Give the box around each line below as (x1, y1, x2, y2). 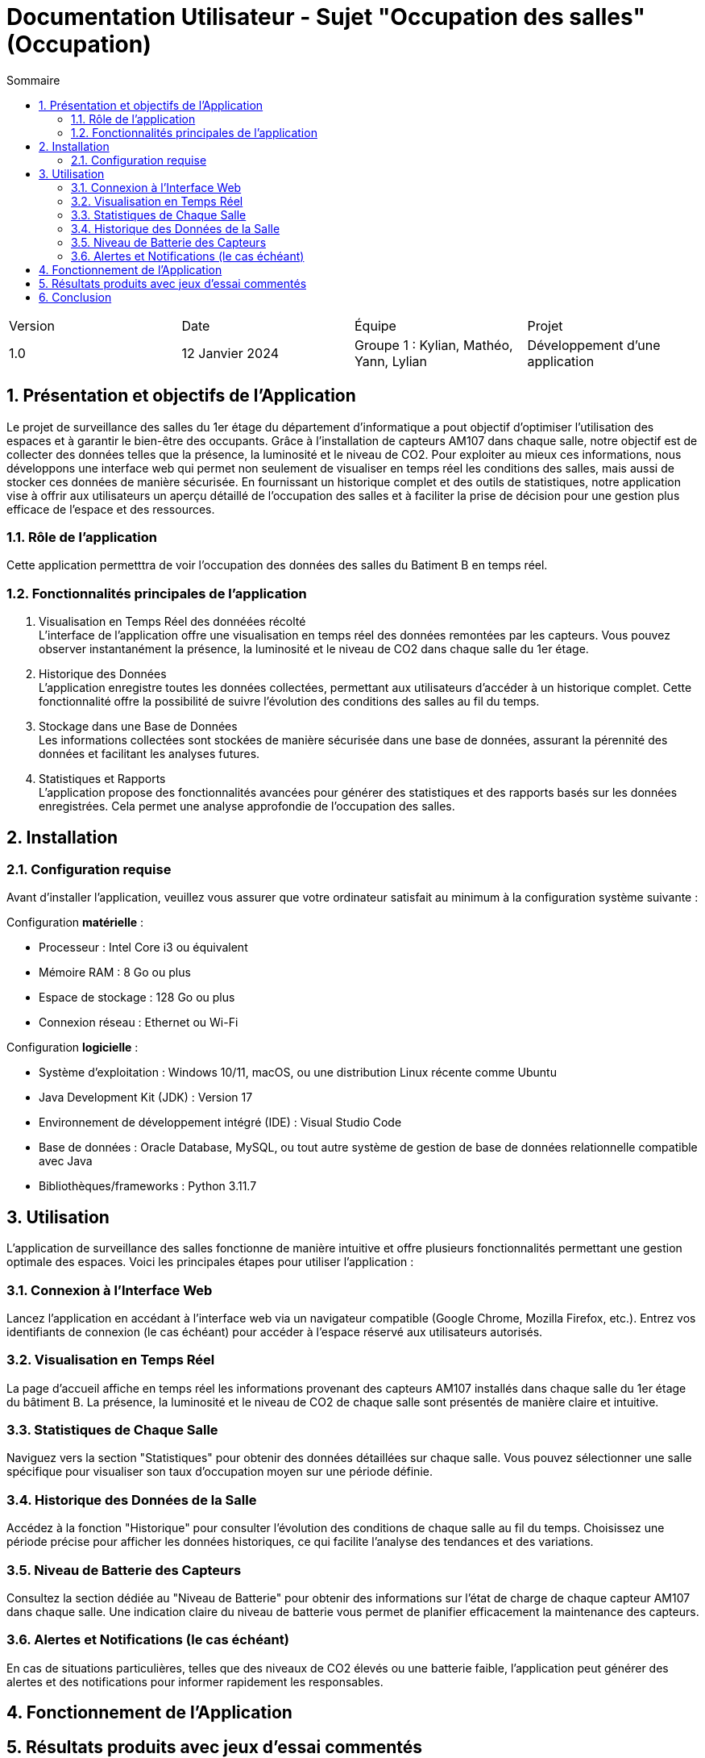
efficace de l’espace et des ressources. (6, 502, 215, 516)
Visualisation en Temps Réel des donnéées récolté (39, 614, 306, 629)
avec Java (39, 1154, 93, 1169)
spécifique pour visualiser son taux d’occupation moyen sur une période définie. (6, 1464, 433, 1479)
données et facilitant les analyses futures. (39, 747, 260, 761)
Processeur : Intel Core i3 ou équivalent (39, 940, 248, 955)
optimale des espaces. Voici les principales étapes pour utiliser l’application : (6, 1255, 414, 1269)
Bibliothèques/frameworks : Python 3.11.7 (39, 1179, 257, 1194)
